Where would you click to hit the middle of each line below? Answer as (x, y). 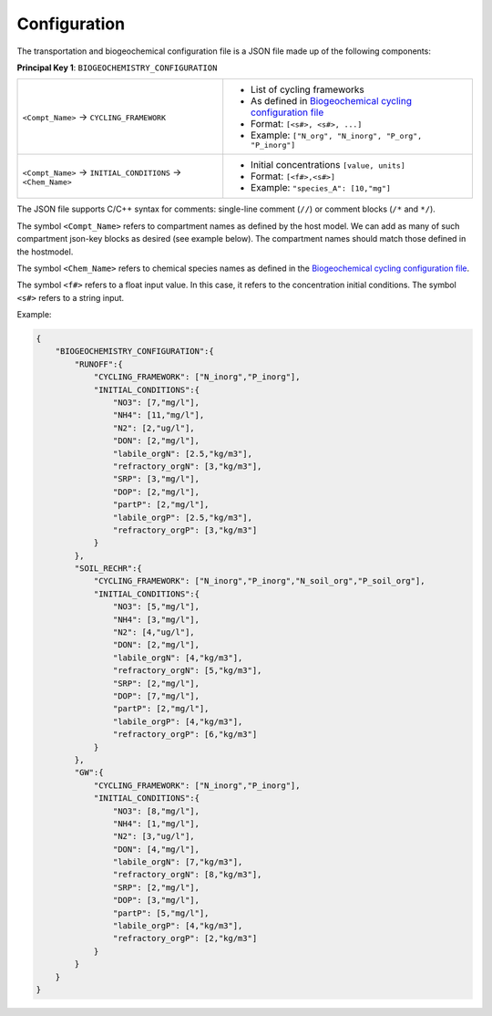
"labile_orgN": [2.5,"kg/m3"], (182, 453)
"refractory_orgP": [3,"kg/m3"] (185, 530)
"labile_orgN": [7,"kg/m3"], (178, 862)
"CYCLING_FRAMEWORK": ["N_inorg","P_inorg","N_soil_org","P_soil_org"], (259, 581)
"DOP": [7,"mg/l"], (156, 696)
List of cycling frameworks (307, 89)
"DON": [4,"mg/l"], (156, 849)
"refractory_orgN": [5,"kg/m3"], (187, 671)
